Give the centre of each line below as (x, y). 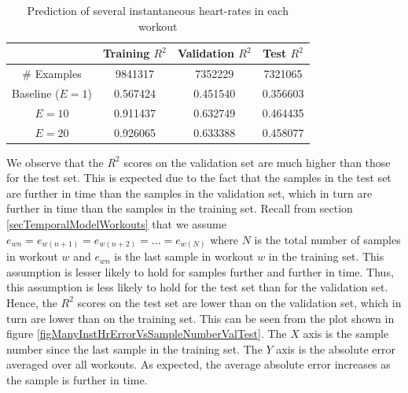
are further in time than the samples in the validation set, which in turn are (189, 193)
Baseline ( (36, 93)
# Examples (52, 74)
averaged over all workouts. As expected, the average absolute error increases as (198, 364)
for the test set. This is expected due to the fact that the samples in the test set (199, 178)
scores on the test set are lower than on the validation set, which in (239, 302)
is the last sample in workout (184, 256)
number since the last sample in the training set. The (134, 349)
